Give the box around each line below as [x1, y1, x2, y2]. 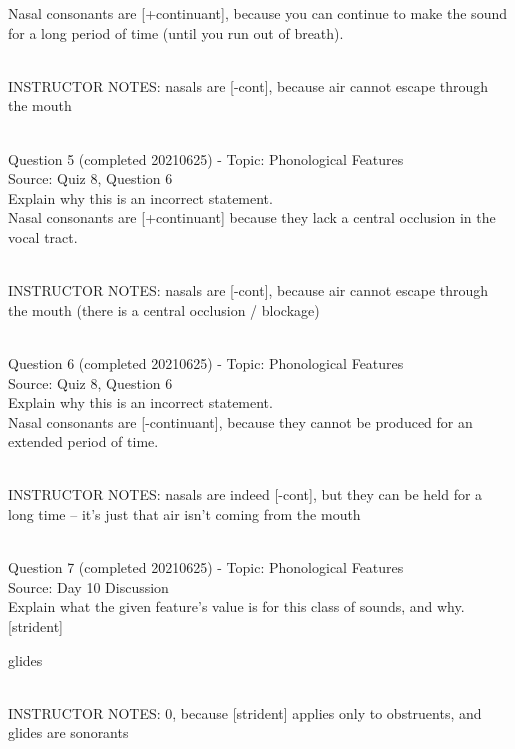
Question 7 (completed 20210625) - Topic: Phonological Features [8, 557, 404, 578]
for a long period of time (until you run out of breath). [8, 22, 344, 43]
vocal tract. [8, 226, 78, 247]
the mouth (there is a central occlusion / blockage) [8, 299, 320, 320]
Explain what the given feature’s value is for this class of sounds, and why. [8, 596, 465, 617]
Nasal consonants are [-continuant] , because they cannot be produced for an [8, 411, 473, 432]
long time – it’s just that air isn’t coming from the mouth [8, 504, 361, 525]
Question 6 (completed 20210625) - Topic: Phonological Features [8, 352, 404, 373]
